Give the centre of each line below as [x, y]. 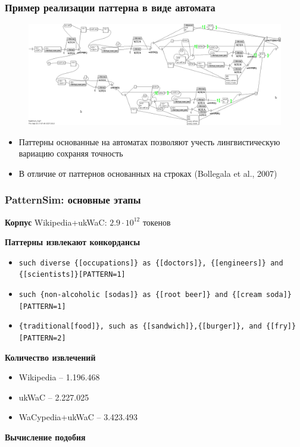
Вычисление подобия [45, 437]
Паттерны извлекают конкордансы [73, 242]
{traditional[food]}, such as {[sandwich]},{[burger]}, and [140, 326]
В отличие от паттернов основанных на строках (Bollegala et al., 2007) [148, 173]
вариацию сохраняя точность [71, 153]
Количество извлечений [50, 357]
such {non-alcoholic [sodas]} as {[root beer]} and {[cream [140, 295]
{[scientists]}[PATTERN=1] [72, 275]
